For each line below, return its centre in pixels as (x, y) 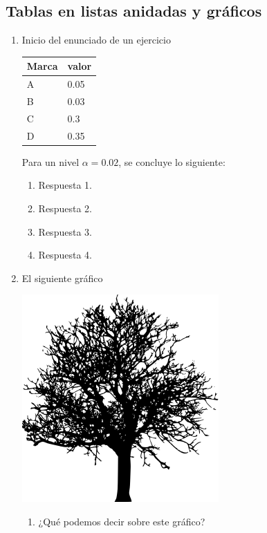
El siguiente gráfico (62, 278)
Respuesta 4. (65, 255)
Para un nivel (50, 161)
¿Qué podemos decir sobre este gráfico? (122, 521)
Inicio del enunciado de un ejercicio (96, 40)
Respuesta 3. (65, 231)
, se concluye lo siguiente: (172, 161)
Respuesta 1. (65, 185)
